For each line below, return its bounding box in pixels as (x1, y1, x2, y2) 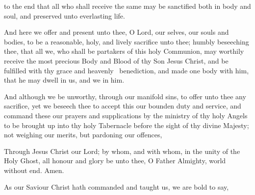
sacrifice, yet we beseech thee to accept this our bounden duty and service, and (4, 101, 241, 111)
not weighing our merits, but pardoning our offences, (4, 130, 162, 140)
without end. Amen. (4, 165, 64, 175)
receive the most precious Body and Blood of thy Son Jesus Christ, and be (4, 55, 229, 65)
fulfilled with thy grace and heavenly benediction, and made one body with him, (4, 65, 249, 75)
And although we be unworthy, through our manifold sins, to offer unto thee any (4, 91, 246, 101)
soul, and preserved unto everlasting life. (4, 10, 125, 21)
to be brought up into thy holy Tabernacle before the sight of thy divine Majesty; (4, 120, 249, 130)
